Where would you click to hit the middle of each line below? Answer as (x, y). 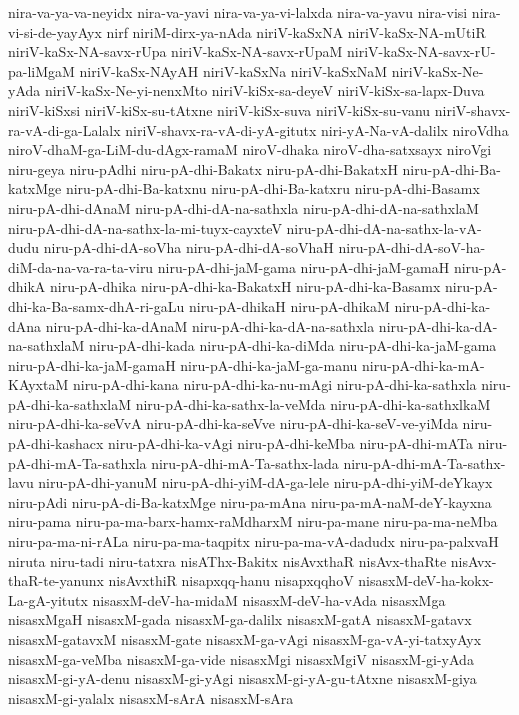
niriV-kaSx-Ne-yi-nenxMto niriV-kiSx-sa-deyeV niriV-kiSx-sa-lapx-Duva (264, 90)
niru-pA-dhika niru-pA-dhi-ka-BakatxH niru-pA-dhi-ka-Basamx (245, 286)
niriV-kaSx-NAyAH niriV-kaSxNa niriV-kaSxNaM (233, 70)
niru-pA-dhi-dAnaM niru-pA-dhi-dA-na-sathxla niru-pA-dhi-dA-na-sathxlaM (243, 207)
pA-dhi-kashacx (56, 443)
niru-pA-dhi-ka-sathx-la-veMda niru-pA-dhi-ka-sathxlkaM (313, 403)
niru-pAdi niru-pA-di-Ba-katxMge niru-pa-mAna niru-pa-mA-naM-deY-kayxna (250, 501)
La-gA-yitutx (48, 599)
